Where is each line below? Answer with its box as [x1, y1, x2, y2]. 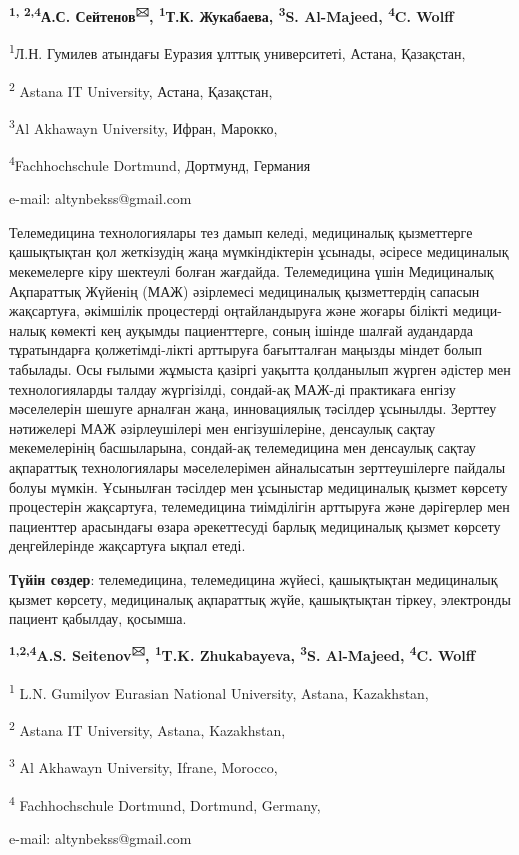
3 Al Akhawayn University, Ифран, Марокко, [9, 114, 278, 138]
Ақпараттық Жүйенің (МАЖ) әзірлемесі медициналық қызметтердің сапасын [9, 280, 480, 301]
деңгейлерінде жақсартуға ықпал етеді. [9, 535, 246, 556]
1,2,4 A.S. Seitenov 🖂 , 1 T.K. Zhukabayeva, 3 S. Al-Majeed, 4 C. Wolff [9, 642, 476, 666]
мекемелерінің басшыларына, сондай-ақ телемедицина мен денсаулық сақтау [9, 437, 476, 458]
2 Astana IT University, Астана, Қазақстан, [9, 77, 273, 101]
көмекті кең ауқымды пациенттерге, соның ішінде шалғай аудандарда [50, 319, 474, 340]
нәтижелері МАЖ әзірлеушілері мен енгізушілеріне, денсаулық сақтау [9, 417, 436, 438]
